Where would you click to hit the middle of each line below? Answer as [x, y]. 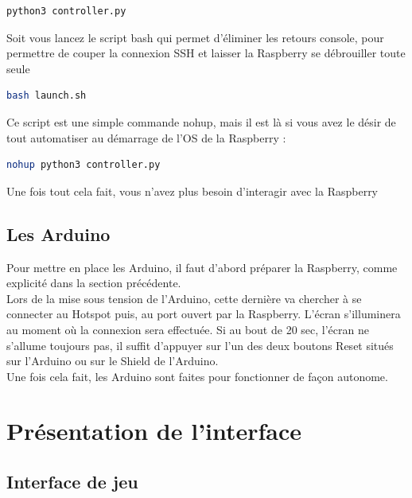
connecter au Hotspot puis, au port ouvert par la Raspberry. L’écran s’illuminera [204, 314]
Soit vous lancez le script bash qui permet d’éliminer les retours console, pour [195, 37]
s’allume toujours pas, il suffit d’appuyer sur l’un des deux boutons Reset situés [200, 345]
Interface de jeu [72, 482]
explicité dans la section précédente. [94, 283]
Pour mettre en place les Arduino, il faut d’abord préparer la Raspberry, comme [202, 267]
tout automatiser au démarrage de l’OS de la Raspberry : [146, 137]
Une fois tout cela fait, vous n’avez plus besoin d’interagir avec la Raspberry [192, 191]
